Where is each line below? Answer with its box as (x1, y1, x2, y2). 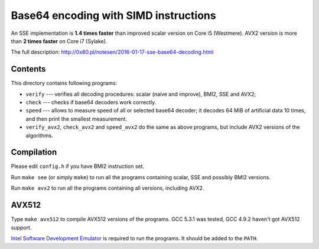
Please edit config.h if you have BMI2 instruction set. (11, 163, 145, 170)
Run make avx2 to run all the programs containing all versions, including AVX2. (11, 185, 204, 192)
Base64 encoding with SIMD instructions (11, 9, 216, 22)
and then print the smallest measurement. (25, 115, 127, 122)
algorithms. (25, 132, 53, 139)
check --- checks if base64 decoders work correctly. (25, 99, 157, 106)
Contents (11, 64, 46, 74)
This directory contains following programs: (11, 80, 118, 87)
